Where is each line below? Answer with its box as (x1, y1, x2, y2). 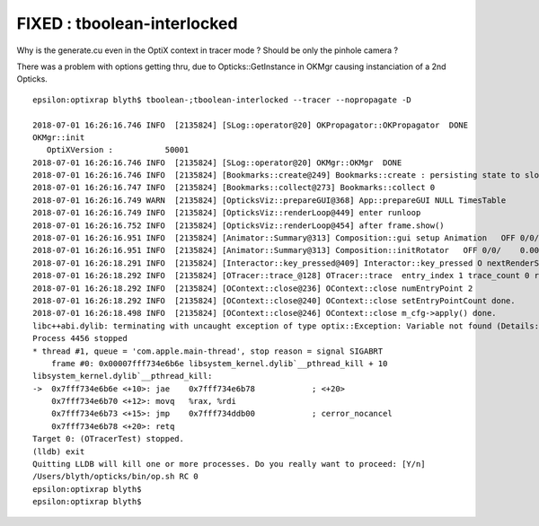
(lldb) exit (32, 446, 85, 457)
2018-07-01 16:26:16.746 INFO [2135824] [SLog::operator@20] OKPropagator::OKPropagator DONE (32, 119, 469, 130)
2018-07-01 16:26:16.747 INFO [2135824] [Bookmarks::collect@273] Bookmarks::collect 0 (32, 182, 436, 193)
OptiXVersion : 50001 (46, 145, 190, 155)
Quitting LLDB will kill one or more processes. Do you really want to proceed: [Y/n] (32, 459, 426, 469)
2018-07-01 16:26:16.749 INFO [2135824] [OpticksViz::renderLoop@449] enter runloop (32, 207, 421, 218)
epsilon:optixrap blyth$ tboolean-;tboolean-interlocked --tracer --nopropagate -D (32, 94, 412, 105)
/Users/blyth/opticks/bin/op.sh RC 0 (32, 471, 199, 482)
